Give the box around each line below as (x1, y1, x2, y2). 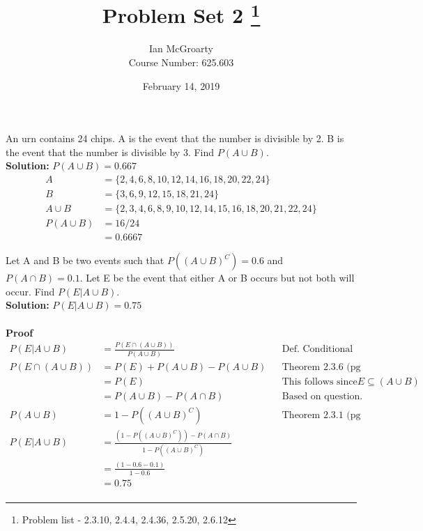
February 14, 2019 (142, 78, 220, 93)
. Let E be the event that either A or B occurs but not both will (79, 270, 355, 285)
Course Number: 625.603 (128, 55, 234, 70)
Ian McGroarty (149, 41, 213, 56)
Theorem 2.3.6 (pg (282, 362, 361, 372)
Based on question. (282, 391, 363, 401)
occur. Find (6, 284, 55, 298)
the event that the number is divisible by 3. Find (6, 144, 215, 159)
